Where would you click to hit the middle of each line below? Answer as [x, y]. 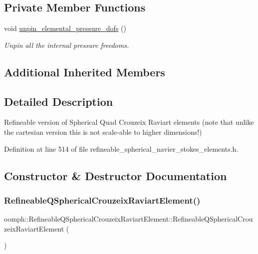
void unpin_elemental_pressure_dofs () [65, 28]
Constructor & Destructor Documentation [116, 175]
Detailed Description [59, 101]
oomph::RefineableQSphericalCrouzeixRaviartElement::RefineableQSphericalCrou [129, 219]
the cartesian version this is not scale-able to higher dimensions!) [103, 131]
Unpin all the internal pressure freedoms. [67, 45]
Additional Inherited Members [85, 72]
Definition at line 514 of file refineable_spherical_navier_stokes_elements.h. [121, 148]
